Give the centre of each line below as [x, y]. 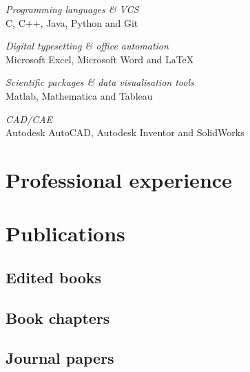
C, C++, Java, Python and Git [72, 22]
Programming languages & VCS [72, 9]
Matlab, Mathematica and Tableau [79, 95]
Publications [65, 233]
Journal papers [60, 358]
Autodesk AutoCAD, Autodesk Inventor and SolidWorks [125, 132]
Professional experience [119, 179]
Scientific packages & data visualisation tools [100, 82]
